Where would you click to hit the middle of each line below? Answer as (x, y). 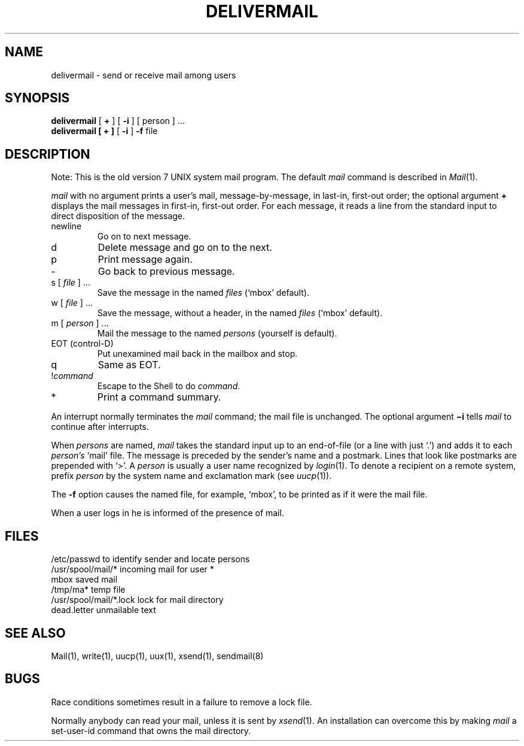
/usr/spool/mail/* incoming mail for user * (132, 569)
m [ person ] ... (80, 323)
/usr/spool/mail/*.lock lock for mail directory (137, 600)
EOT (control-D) (82, 344)
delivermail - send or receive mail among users (144, 75)
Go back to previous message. (166, 272)
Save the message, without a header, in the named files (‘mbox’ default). (240, 313)
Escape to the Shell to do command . (169, 386)
